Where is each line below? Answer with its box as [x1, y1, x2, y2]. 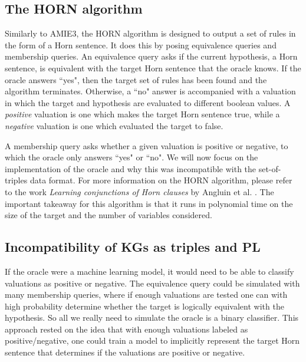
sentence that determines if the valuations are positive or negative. [5, 346, 245, 358]
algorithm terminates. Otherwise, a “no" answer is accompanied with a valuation [5, 85, 296, 97]
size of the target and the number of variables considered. [5, 209, 212, 221]
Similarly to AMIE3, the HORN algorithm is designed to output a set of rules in [5, 27, 296, 40]
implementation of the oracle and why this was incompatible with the [5, 162, 256, 175]
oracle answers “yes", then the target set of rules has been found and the [5, 73, 267, 85]
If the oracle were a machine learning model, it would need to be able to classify [5, 265, 294, 277]
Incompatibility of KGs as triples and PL [5, 238, 261, 256]
